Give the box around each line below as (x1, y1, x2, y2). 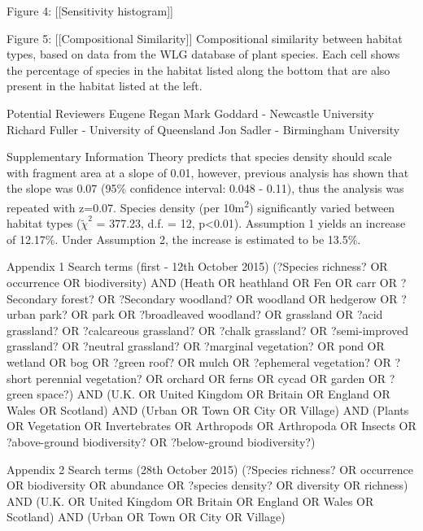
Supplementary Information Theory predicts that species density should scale (7, 148, 392, 165)
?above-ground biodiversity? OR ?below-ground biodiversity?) (7, 433, 316, 450)
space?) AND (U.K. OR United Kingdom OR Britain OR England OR (37, 385, 390, 403)
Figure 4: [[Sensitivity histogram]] (7, 2, 174, 19)
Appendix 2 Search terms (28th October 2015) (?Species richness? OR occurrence (7, 460, 414, 477)
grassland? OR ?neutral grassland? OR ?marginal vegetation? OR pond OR (7, 337, 385, 355)
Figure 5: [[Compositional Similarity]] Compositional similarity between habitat (7, 29, 403, 46)
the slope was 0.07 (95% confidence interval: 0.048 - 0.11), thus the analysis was (7, 180, 404, 197)
